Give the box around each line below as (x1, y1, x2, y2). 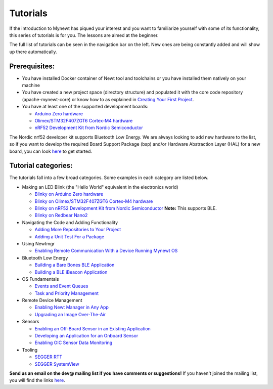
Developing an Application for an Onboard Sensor (34, 333, 139, 339)
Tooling (22, 347, 38, 353)
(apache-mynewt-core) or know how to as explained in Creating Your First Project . (22, 96, 194, 102)
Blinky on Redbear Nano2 (34, 212, 88, 219)
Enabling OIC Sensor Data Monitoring (34, 339, 113, 346)
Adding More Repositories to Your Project (34, 227, 121, 233)
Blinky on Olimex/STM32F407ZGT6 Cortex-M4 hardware (34, 198, 153, 204)
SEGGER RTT (34, 354, 63, 360)
